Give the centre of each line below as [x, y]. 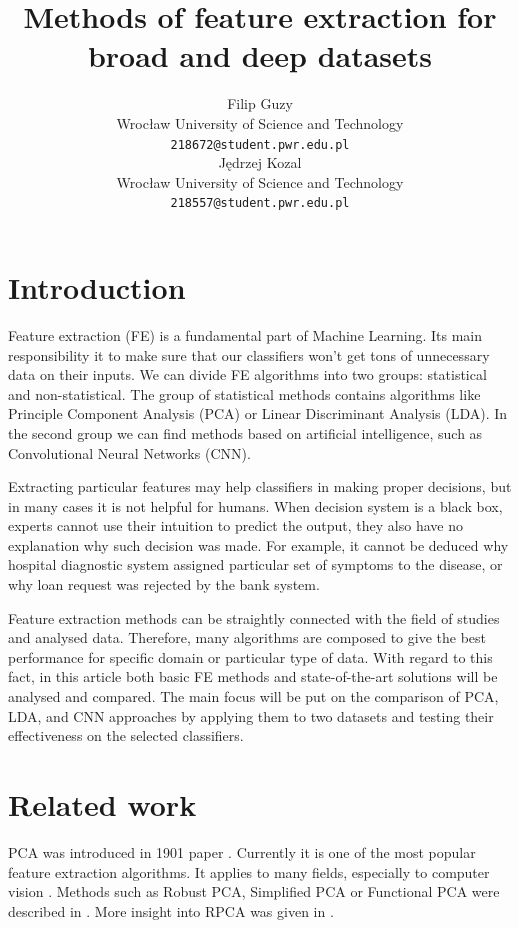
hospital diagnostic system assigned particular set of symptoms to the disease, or [255, 564]
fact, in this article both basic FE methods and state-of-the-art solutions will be [253, 676]
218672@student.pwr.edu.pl [260, 144]
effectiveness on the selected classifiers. [126, 735]
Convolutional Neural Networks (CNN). [129, 452]
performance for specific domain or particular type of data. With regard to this [250, 656]
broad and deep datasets [260, 55]
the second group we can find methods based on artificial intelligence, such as [245, 432]
